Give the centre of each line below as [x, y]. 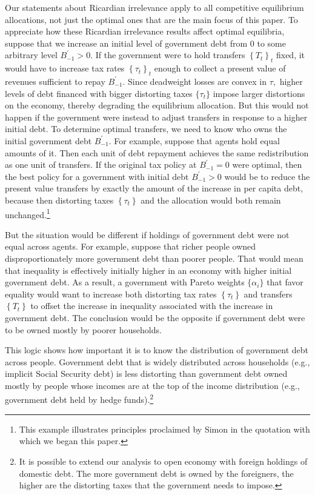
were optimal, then [267, 164]
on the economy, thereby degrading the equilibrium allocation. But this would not [157, 105]
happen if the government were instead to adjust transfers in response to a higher [156, 117]
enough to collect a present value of [220, 68]
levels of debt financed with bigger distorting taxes [99, 93]
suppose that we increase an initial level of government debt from [126, 43]
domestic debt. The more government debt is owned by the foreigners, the [156, 473]
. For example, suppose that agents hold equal [194, 140]
